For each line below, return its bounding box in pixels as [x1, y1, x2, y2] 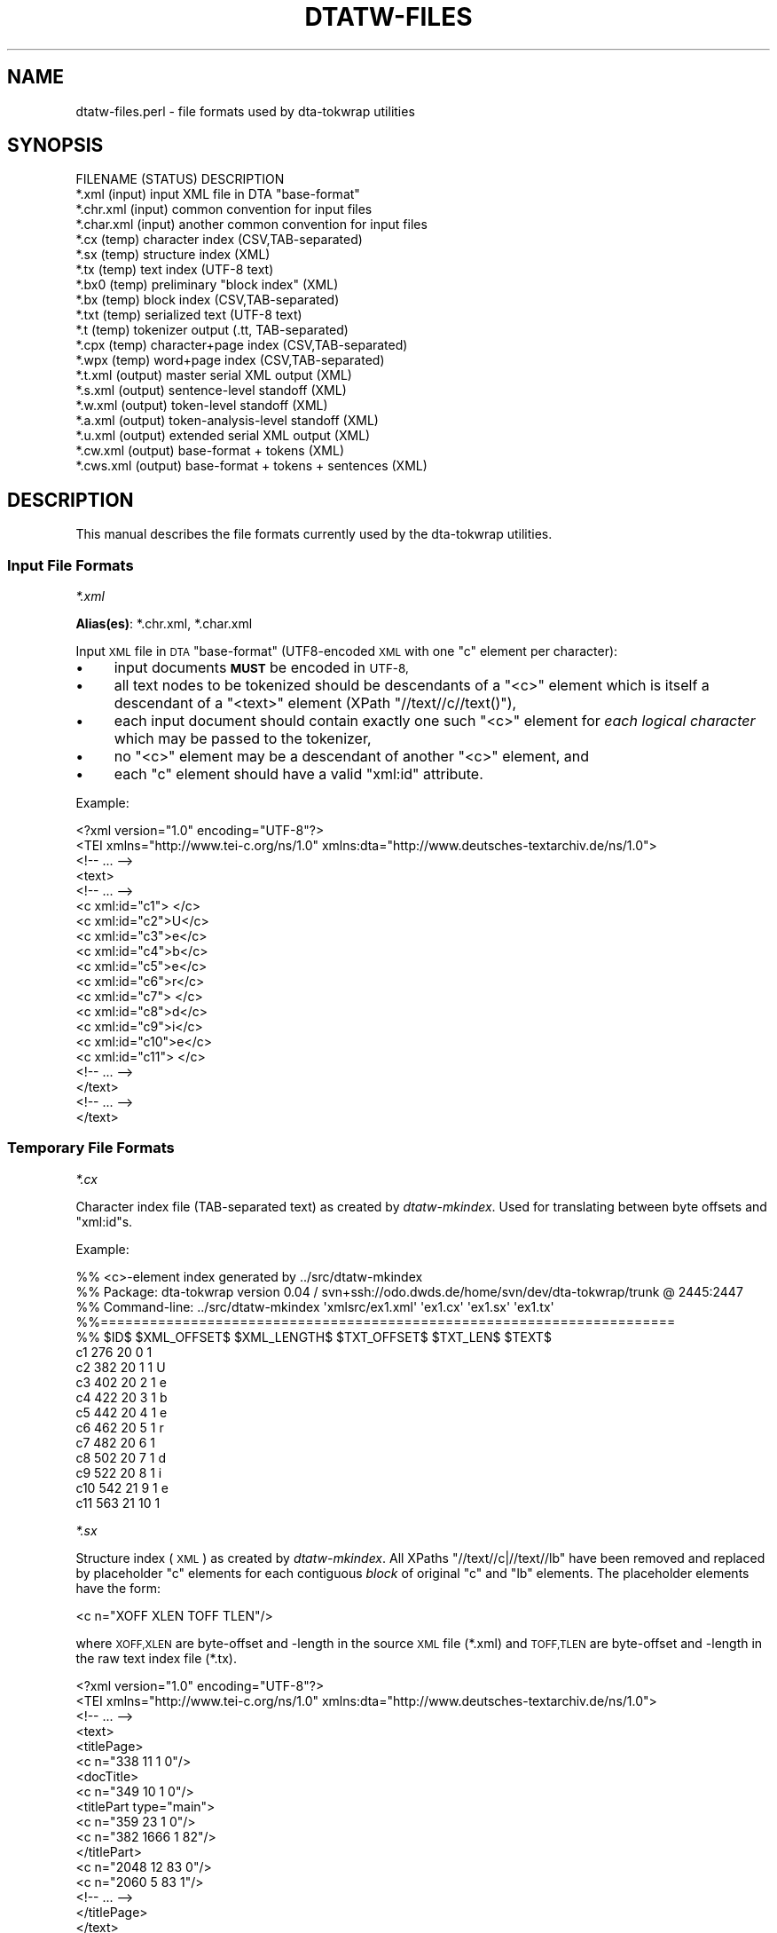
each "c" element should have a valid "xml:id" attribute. [114, 765, 483, 784]
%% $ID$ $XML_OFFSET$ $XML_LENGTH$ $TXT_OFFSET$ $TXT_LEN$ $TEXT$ [75, 1329, 552, 1345]
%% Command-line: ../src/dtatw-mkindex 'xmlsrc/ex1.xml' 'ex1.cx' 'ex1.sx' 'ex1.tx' [75, 1298, 554, 1314]
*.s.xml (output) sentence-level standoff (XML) [75, 383, 347, 398]
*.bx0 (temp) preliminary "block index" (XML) [75, 277, 339, 293]
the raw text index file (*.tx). [75, 1650, 237, 1666]
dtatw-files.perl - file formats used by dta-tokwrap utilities [75, 103, 415, 119]
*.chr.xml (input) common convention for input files [75, 201, 373, 217]
